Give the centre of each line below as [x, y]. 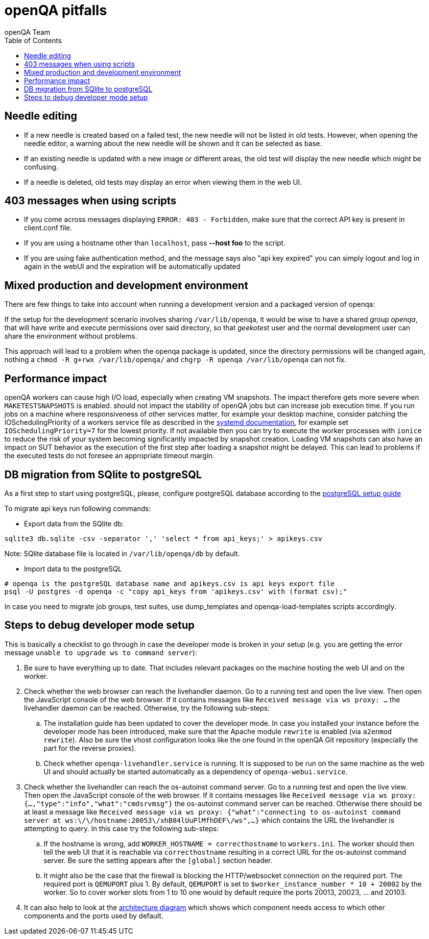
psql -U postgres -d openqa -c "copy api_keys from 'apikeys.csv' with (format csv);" [176, 591]
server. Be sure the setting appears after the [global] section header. [158, 860]
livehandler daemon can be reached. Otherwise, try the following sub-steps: [147, 708]
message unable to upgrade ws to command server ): [101, 652]
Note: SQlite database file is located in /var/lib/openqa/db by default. [122, 553]
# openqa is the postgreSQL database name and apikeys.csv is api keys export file [170, 583]
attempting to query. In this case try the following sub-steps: [121, 828]
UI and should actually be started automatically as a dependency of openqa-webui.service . [196, 771]
